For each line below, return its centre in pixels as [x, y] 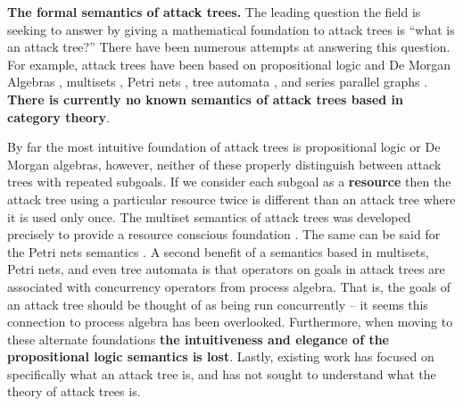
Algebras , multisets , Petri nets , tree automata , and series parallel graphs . [218, 82]
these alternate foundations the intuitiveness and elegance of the [198, 339]
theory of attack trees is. [74, 391]
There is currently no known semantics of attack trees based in [205, 99]
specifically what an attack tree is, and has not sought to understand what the [222, 373]
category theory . [58, 116]
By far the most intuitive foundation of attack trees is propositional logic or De [224, 147]
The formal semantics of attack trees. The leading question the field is [214, 12]
